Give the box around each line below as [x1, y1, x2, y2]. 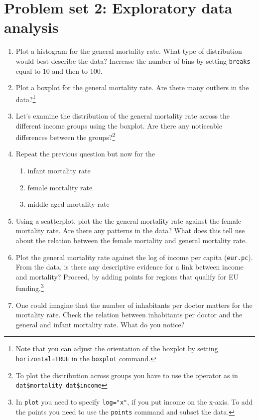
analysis [4, 17, 59, 37]
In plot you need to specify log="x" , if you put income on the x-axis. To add [15, 396, 253, 407]
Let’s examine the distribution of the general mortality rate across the [15, 111, 230, 121]
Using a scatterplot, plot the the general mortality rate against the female [15, 215, 242, 226]
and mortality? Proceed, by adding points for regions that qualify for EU [15, 271, 239, 281]
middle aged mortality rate [27, 199, 110, 209]
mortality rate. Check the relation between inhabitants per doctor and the [15, 309, 243, 320]
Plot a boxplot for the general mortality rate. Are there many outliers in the [15, 82, 249, 93]
